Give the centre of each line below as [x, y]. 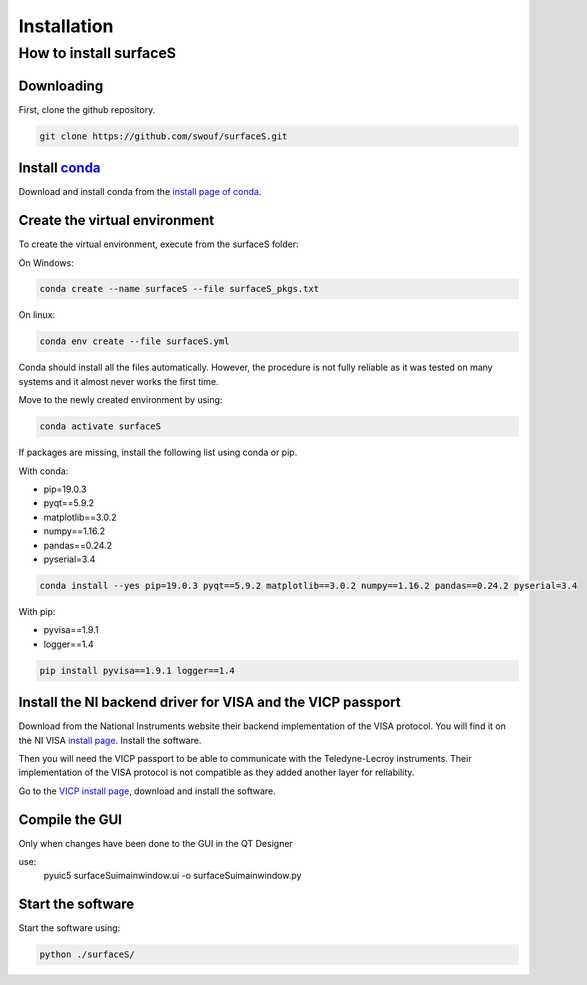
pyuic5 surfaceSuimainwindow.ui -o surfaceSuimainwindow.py [172, 876]
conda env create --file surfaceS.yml [134, 341]
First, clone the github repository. [87, 109]
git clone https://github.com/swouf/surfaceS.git [163, 136]
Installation [66, 26]
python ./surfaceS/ [87, 954]
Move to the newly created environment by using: [120, 400]
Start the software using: [69, 928]
